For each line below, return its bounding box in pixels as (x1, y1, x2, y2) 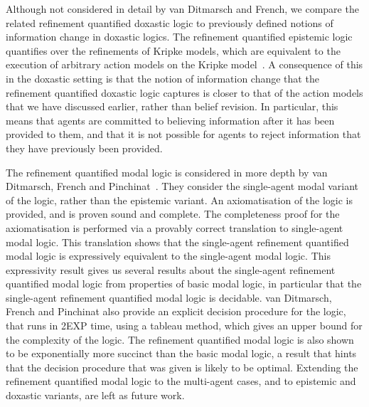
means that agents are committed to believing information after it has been (6, 112, 335, 127)
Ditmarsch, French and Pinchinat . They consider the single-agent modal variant (6, 179, 359, 194)
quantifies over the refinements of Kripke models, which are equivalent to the (6, 43, 341, 58)
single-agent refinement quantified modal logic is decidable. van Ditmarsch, (6, 290, 332, 305)
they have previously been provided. (6, 140, 163, 155)
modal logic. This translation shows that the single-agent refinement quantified (6, 234, 349, 249)
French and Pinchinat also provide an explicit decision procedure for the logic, (6, 304, 346, 319)
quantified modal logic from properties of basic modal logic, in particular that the (6, 276, 362, 291)
